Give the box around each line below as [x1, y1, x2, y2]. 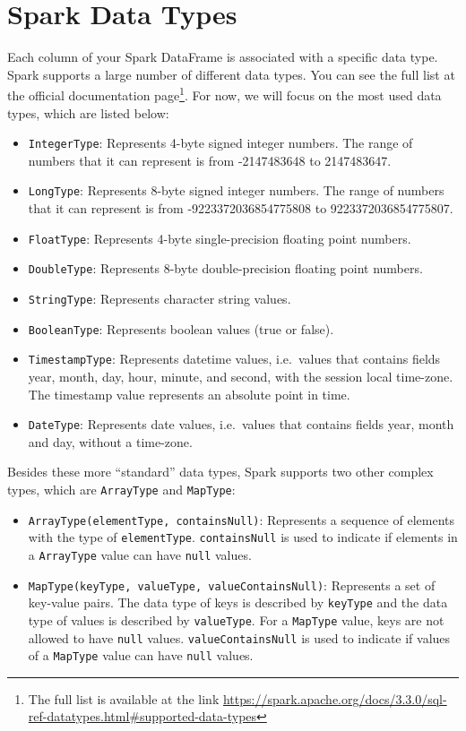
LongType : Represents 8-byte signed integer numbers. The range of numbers [28, 181, 444, 200]
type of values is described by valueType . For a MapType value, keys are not [28, 610, 444, 629]
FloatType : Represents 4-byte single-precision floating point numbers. [28, 228, 411, 247]
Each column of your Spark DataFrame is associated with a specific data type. [7, 47, 438, 66]
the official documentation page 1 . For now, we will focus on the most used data [7, 83, 442, 104]
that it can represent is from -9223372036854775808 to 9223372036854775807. [28, 199, 453, 218]
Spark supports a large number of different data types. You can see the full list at [7, 64, 455, 83]
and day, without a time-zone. [28, 432, 193, 451]
